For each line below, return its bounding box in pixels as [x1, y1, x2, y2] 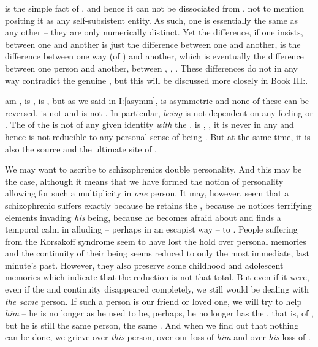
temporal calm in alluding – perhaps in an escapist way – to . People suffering [5, 223, 298, 236]
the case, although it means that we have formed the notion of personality [5, 174, 284, 187]
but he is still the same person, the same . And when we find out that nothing [5, 318, 299, 331]
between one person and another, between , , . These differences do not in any [5, 61, 298, 74]
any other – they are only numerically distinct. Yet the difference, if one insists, [5, 26, 303, 39]
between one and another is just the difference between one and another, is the [5, 37, 301, 50]
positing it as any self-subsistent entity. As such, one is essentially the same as [5, 13, 298, 26]
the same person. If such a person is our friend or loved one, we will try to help [5, 294, 302, 307]
